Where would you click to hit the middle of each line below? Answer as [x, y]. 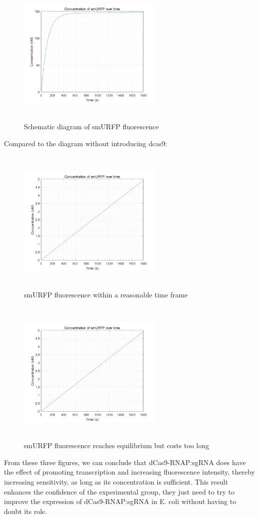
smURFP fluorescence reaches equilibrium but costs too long [117, 445]
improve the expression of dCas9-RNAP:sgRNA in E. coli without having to [120, 501]
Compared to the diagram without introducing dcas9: [86, 143]
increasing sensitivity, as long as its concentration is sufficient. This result [116, 482]
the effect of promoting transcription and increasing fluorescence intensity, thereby [129, 472]
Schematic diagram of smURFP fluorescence [91, 127]
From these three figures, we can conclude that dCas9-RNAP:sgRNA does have [125, 462]
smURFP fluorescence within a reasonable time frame [106, 294]
